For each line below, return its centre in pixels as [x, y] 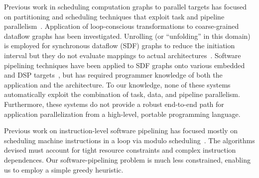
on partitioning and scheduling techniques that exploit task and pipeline [114, 16]
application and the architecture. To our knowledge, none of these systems [117, 84]
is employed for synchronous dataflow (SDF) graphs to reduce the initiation [120, 45]
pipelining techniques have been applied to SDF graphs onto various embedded [125, 65]
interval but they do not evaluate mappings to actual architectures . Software [123, 55]
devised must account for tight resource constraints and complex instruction [120, 150]
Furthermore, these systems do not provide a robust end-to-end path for [114, 104]
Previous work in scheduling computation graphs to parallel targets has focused [125, 6]
